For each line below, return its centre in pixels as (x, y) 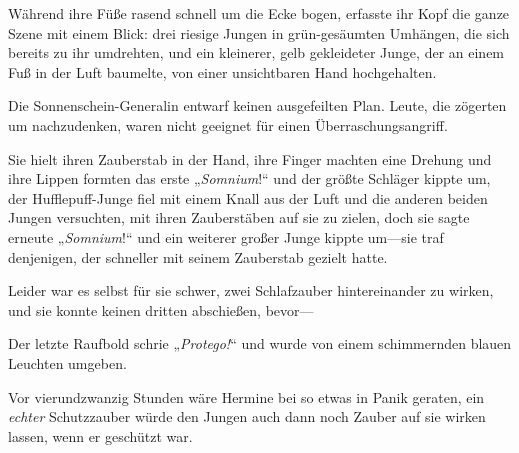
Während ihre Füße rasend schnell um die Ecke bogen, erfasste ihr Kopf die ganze (259, 13)
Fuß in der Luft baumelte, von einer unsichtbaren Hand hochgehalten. (222, 71)
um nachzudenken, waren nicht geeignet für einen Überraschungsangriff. (228, 124)
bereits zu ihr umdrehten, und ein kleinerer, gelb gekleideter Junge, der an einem (256, 52)
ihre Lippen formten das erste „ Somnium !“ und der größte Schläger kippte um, (249, 178)
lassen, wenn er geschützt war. (100, 435)
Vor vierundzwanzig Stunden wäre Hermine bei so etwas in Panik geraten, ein (246, 396)
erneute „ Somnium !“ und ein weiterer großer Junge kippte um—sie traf (226, 236)
